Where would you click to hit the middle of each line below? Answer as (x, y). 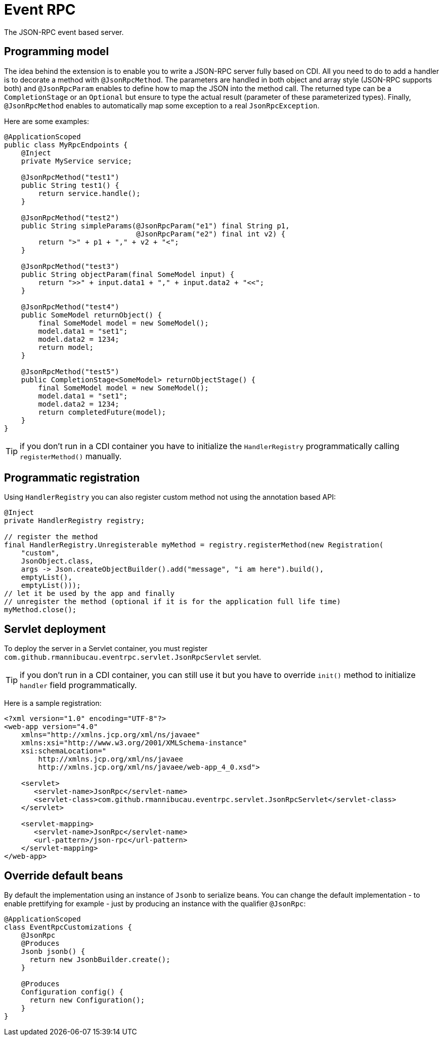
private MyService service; (76, 161)
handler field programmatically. (78, 685)
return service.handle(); (89, 193)
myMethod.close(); (40, 610)
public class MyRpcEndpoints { (66, 145)
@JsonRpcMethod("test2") (70, 217)
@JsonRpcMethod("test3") (70, 266)
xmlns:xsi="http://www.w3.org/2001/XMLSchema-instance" (134, 743)
